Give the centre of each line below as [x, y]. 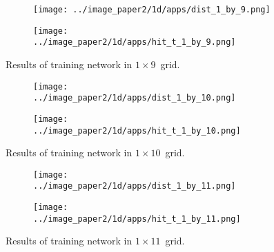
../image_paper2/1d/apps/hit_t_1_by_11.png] [137, 219]
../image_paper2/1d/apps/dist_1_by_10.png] [135, 98]
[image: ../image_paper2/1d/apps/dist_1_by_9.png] [152, 10]
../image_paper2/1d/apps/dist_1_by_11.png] [135, 186]
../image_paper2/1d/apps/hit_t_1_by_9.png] [135, 42]
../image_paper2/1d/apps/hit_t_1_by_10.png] [137, 130]
